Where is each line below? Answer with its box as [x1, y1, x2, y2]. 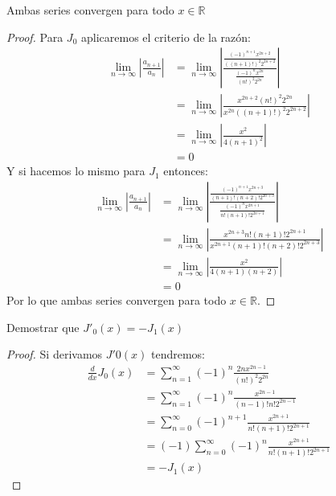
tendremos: [151, 346, 206, 363]
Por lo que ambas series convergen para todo [6, 292, 227, 309]
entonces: [163, 162, 208, 179]
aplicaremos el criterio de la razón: [80, 28, 251, 45]
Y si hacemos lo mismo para [6, 162, 145, 179]
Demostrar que [6, 318, 80, 335]
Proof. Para [6, 28, 64, 45]
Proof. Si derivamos [6, 346, 103, 363]
